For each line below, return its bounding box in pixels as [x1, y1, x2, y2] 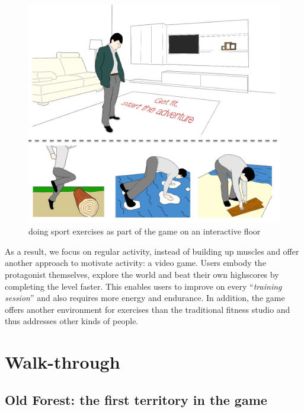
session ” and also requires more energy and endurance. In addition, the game [5, 291, 285, 304]
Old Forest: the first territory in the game [5, 390, 267, 408]
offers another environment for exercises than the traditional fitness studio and [5, 303, 290, 315]
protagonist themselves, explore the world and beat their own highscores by [5, 268, 279, 281]
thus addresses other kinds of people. [5, 315, 139, 327]
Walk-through [5, 350, 120, 374]
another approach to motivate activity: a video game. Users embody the [5, 256, 266, 269]
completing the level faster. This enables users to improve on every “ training [5, 280, 282, 292]
